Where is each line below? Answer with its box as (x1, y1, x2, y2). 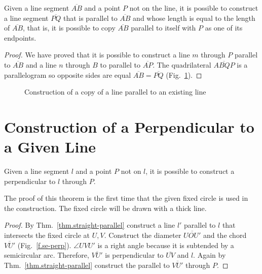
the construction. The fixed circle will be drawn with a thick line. (4, 202, 207, 213)
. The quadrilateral (153, 59, 211, 70)
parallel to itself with (131, 22, 196, 33)
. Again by (193, 250, 226, 260)
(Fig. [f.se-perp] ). (17, 239, 71, 250)
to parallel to (100, 59, 140, 70)
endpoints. (4, 32, 36, 43)
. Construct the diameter (104, 230, 181, 240)
